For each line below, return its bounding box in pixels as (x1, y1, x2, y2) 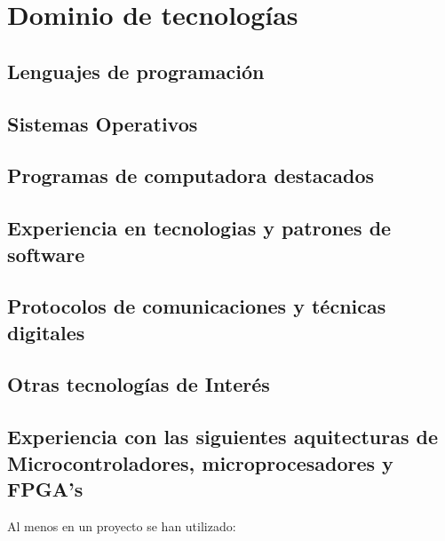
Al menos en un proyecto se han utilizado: (7, 516, 236, 535)
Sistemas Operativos (7, 109, 198, 137)
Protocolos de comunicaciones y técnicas (7, 292, 386, 320)
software (7, 240, 85, 267)
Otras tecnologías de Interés (7, 370, 270, 398)
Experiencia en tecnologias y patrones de (7, 214, 392, 242)
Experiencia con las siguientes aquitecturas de (7, 423, 439, 450)
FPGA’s (7, 475, 83, 503)
